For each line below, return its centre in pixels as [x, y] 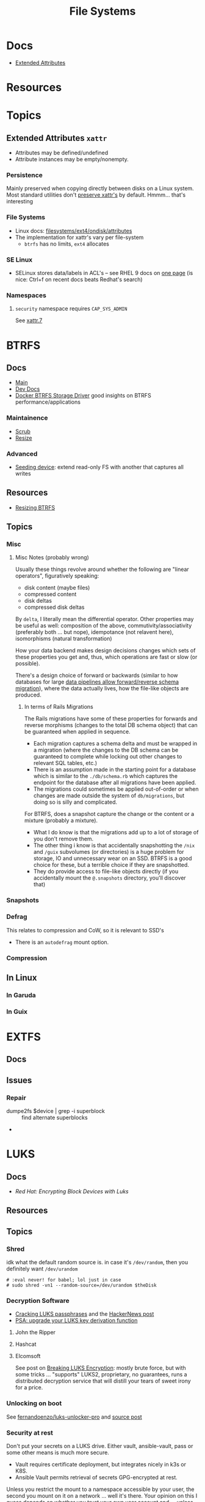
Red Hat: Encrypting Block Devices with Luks [72, 1191]
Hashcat [26, 1344]
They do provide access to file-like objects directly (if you [106, 872]
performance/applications [48, 402]
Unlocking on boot [34, 1403]
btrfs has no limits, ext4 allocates [67, 244]
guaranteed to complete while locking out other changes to [108, 757]
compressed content [50, 594]
